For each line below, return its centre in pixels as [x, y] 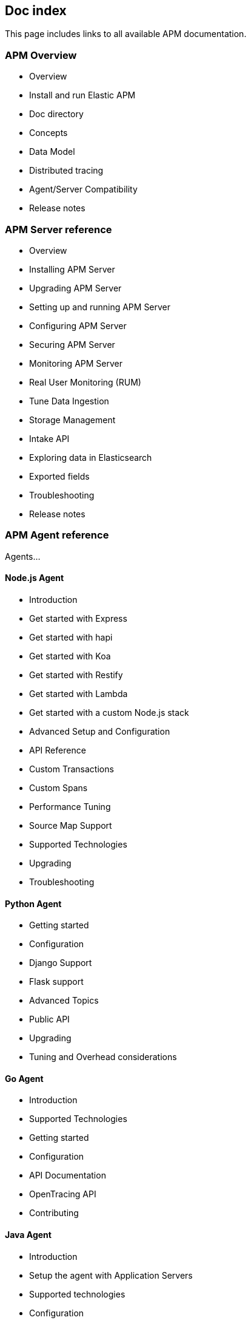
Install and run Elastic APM [82, 95]
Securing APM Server [72, 344]
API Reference [58, 750]
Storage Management [72, 420]
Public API [49, 1019]
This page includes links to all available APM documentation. [126, 34]
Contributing [54, 1213]
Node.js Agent [35, 578]
